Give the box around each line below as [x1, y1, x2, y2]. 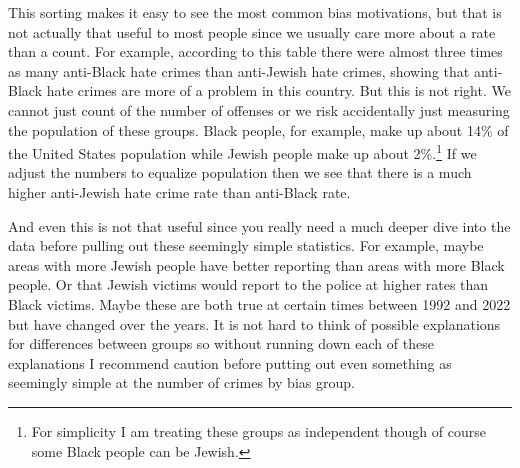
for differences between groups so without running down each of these [8, 333, 434, 354]
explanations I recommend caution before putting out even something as [8, 352, 452, 373]
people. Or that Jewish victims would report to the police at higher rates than [8, 274, 489, 295]
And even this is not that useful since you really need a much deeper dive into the [8, 215, 511, 236]
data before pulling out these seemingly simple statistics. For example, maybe [8, 235, 484, 256]
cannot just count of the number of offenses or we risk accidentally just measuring [8, 99, 510, 120]
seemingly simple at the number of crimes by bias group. [8, 372, 355, 393]
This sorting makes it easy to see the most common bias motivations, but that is [8, 2, 502, 22]
